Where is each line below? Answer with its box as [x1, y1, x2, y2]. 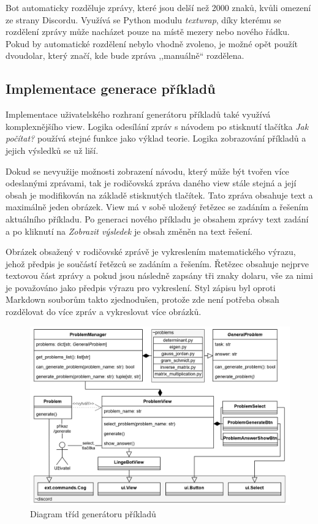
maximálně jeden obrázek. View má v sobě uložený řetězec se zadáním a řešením [6, 200, 309, 213]
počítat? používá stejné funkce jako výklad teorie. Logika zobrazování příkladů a [6, 132, 306, 145]
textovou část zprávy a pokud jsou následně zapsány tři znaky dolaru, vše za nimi [6, 269, 313, 282]
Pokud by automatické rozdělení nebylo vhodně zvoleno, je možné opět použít [6, 37, 298, 50]
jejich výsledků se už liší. [6, 143, 99, 156]
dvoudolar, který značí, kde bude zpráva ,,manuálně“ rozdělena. [6, 49, 244, 62]
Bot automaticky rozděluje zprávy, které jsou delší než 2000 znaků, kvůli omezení [6, 1, 311, 13]
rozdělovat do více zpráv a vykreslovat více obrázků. [6, 305, 202, 318]
